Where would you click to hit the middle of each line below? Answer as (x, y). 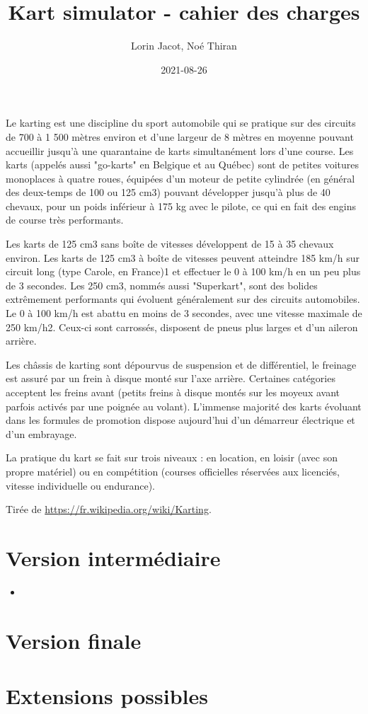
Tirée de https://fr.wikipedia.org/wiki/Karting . (109, 509)
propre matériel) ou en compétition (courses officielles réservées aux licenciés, (173, 471)
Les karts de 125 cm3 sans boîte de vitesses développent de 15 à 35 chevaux (170, 244)
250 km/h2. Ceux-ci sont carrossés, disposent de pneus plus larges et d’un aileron (182, 327)
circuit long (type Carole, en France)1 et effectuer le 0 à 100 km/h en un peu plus (183, 271)
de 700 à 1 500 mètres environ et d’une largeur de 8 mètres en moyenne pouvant (180, 136)
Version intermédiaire (113, 557)
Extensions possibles (107, 696)
